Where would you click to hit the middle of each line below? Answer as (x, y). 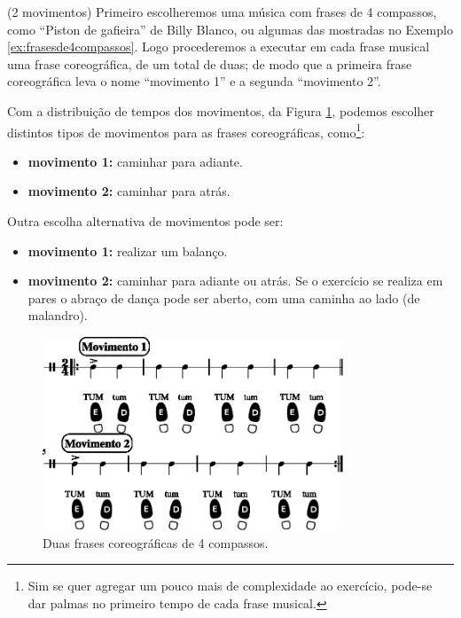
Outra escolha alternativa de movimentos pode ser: (145, 221)
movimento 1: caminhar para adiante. (135, 161)
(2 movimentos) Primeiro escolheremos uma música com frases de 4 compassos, (222, 12)
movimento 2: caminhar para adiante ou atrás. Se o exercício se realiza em (235, 281)
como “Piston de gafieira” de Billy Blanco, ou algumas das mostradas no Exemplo (230, 29)
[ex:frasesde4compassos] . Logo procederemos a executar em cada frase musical (219, 47)
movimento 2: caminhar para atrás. (129, 191)
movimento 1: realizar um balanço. (128, 250)
